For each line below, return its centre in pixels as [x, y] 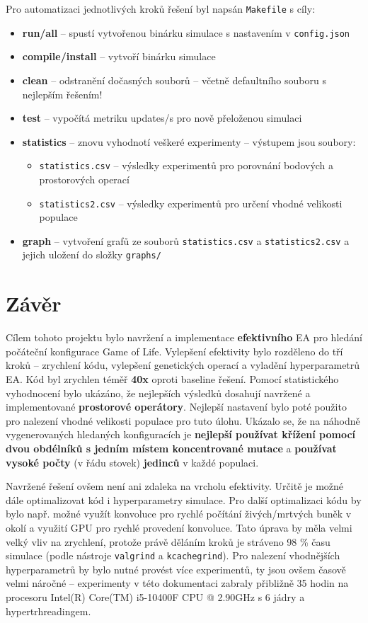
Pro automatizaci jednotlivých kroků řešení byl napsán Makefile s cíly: [161, 8]
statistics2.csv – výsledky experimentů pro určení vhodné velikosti [191, 203]
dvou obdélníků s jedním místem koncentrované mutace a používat [171, 448]
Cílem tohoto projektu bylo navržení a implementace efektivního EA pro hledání [184, 337]
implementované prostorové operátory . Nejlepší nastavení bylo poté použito [176, 407]
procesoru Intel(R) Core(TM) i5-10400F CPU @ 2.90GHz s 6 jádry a [155, 596]
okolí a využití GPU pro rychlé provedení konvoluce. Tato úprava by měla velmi [179, 527]
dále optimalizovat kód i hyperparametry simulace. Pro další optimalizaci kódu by [184, 499]
